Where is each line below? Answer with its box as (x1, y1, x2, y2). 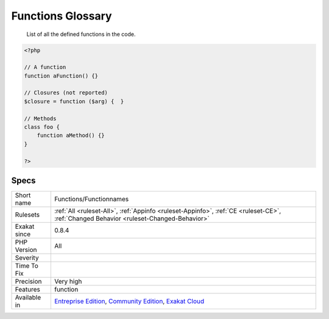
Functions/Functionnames (54, 195, 129, 204)
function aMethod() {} (37, 132, 105, 139)
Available (15, 293, 41, 302)
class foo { (24, 124, 60, 131)
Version (15, 246, 37, 254)
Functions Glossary (11, 9, 112, 23)
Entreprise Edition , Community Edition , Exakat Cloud (54, 297, 205, 306)
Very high (54, 278, 82, 286)
